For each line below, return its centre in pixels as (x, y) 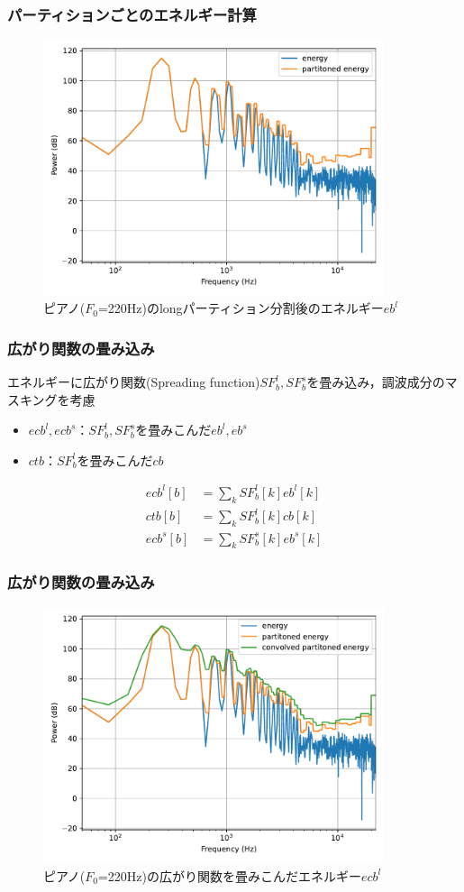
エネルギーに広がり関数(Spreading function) (134, 382)
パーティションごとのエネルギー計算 (132, 14)
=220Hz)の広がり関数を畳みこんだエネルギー (229, 875)
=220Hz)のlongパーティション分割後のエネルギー (241, 308)
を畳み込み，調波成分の (376, 382)
